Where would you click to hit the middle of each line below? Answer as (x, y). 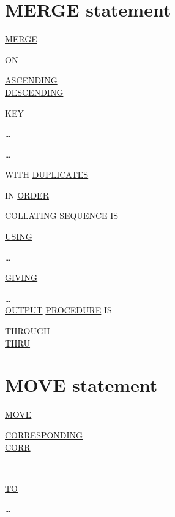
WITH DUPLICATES (47, 174)
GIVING (21, 278)
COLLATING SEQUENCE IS (62, 216)
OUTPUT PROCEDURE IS (58, 310)
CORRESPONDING (44, 435)
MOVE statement (81, 385)
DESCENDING (34, 92)
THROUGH (28, 331)
